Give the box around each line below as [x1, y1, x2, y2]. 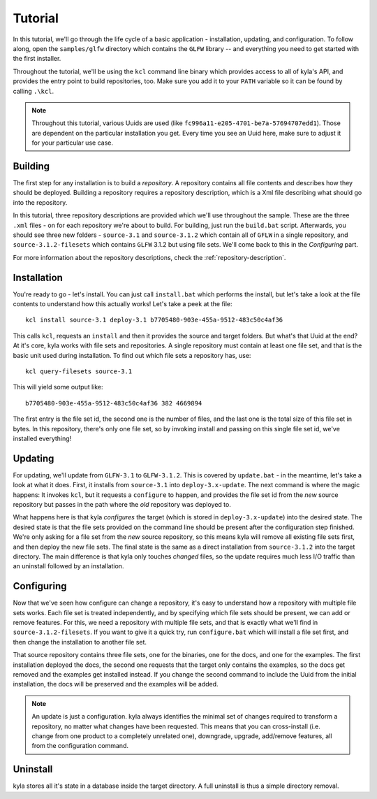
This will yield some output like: [13, 383, 104, 391]
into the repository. [13, 198, 68, 206]
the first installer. [13, 55, 61, 63]
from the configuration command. [31, 742, 129, 750]
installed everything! [13, 434, 72, 442]
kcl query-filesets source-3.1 [25, 367, 133, 375]
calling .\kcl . [13, 87, 54, 95]
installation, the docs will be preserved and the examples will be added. [13, 680, 219, 689]
